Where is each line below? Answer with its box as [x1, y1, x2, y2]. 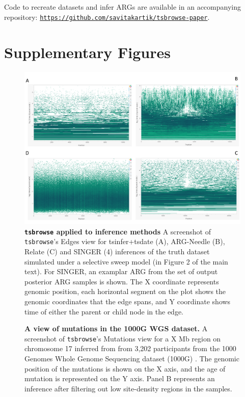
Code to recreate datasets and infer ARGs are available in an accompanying [4, 2, 241, 12]
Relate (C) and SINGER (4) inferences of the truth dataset [24, 246, 210, 257]
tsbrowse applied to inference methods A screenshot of [24, 226, 211, 236]
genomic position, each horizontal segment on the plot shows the [24, 286, 226, 297]
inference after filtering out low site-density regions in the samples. [24, 383, 232, 393]
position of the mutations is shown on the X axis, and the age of [24, 363, 226, 374]
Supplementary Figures [4, 41, 171, 62]
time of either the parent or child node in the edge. [24, 306, 184, 316]
